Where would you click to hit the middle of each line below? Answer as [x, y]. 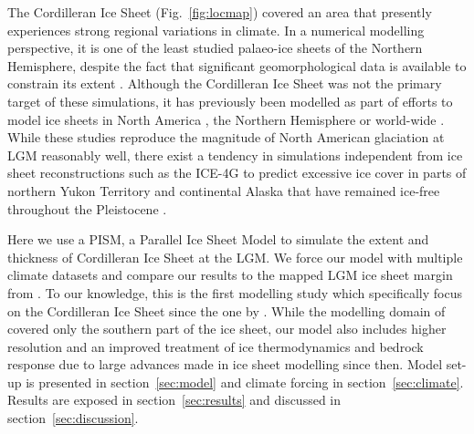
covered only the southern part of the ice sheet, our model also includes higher [227, 329]
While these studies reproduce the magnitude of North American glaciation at [226, 137]
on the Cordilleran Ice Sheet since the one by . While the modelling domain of [226, 310]
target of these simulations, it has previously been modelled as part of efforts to [230, 101]
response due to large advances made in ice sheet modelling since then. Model [225, 364]
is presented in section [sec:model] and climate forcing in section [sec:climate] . [245, 382]
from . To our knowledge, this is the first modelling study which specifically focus [235, 292]
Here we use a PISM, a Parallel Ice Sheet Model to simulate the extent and [218, 239]
